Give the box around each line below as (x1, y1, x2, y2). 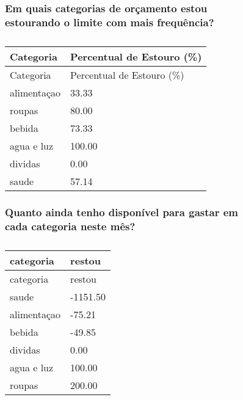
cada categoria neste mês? (5, 218, 136, 233)
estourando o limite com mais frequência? (5, 14, 214, 29)
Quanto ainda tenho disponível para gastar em (5, 205, 239, 220)
